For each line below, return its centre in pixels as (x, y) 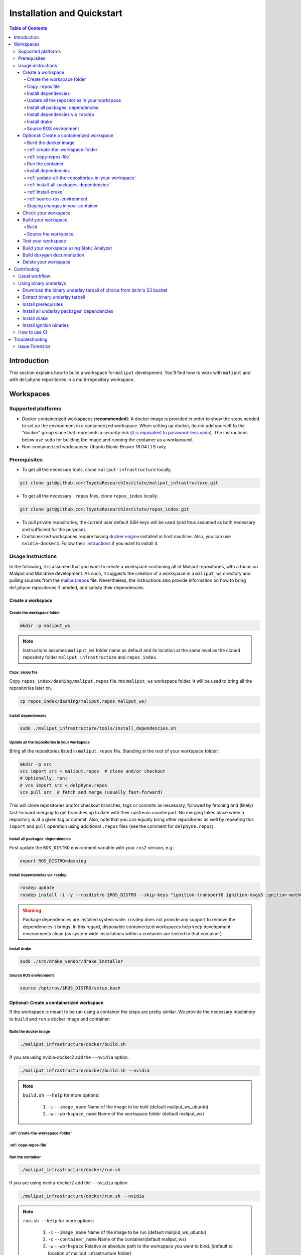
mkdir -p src (36, 764)
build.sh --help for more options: (61, 1095)
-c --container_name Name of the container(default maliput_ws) (117, 1239)
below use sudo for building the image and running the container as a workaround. (107, 440)
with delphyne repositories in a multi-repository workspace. (72, 380)
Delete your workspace (47, 262)
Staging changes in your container (62, 206)
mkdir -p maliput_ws (45, 625)
